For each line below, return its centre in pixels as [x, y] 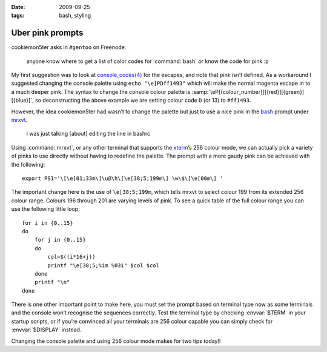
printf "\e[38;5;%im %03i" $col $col [104, 265]
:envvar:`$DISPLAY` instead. [46, 330]
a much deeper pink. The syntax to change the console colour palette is [101, 91]
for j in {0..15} [60, 240]
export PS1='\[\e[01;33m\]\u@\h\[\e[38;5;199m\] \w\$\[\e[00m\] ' [123, 178]
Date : [18, 7]
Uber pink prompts [47, 33]
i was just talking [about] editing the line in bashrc [88, 134]
